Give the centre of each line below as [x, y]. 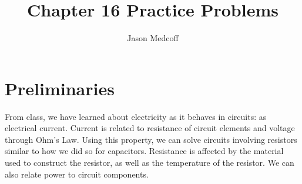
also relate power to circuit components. [77, 174]
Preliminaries [60, 88]
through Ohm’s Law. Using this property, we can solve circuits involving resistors [151, 139]
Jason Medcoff [153, 38]
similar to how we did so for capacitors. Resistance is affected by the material [144, 151]
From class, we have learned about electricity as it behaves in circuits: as [136, 116]
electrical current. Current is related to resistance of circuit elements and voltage [150, 128]
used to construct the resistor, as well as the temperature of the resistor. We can [150, 163]
